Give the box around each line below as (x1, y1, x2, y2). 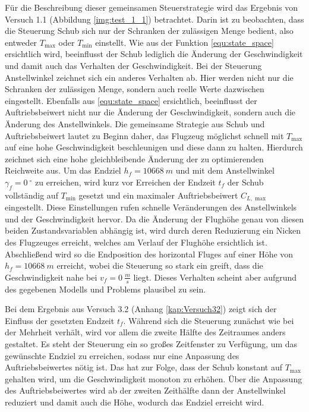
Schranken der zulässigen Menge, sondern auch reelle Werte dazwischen (5, 83, 264, 95)
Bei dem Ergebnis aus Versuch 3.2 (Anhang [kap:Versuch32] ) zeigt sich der (5, 303, 277, 315)
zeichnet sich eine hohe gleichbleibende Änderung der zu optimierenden (5, 152, 264, 165)
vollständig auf (5, 188, 58, 201)
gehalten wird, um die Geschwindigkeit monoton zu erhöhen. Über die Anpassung (5, 372, 302, 385)
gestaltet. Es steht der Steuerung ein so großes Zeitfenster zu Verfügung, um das (5, 337, 298, 350)
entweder (5, 36, 37, 48)
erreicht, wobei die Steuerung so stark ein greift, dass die (56, 259, 263, 272)
